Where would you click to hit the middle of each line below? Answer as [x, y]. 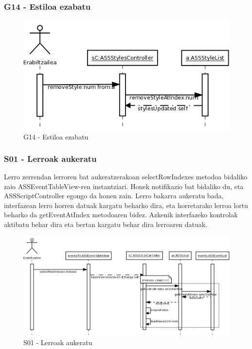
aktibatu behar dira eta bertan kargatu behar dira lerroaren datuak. [106, 224]
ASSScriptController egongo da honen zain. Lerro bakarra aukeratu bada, [114, 196]
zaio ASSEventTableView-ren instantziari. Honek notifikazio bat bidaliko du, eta [124, 186]
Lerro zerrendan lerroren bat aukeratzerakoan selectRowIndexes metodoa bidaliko [126, 176]
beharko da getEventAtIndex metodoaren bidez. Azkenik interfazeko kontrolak [121, 215]
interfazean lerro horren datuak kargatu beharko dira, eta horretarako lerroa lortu [126, 205]
